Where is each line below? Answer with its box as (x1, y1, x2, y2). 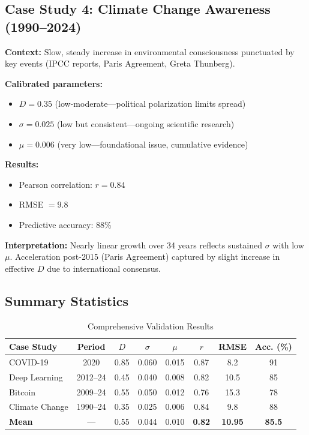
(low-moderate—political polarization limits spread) (55, 97, 246, 110)
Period (77, 340, 106, 353)
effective (5, 262, 35, 274)
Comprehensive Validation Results (88, 319, 214, 332)
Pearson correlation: (19, 178, 92, 190)
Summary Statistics (5, 291, 129, 310)
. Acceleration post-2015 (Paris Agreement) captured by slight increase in (10, 250, 280, 263)
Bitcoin (9, 385, 36, 398)
